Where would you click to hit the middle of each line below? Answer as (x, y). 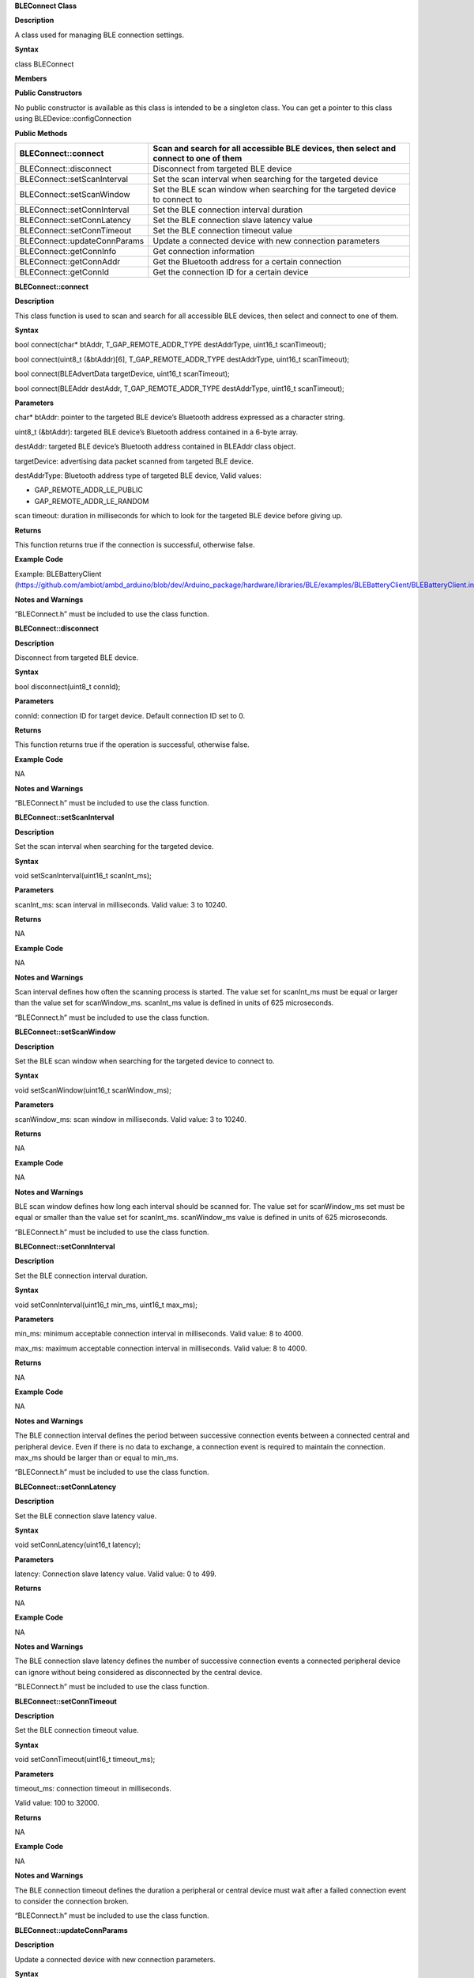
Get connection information (204, 251)
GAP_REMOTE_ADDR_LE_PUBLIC (89, 490)
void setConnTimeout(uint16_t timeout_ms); (85, 1760)
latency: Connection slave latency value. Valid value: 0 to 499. (116, 1574)
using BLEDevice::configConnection (73, 119)
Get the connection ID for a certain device (231, 271)
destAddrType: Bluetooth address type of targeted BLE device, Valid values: (138, 476)
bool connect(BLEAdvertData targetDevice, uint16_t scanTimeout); (122, 374)
